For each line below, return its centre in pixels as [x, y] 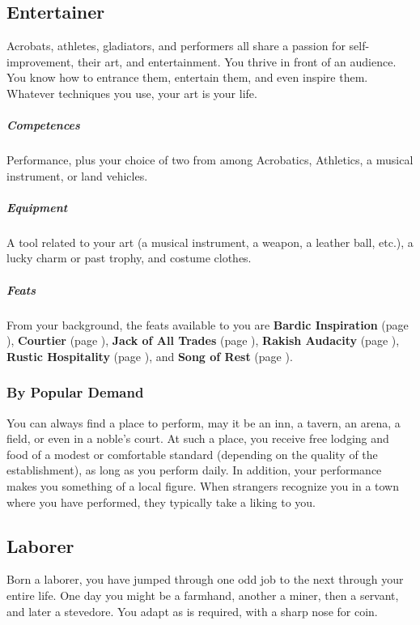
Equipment [37, 207]
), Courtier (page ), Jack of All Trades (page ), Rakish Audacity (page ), [203, 340]
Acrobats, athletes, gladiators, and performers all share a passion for [176, 46]
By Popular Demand [75, 392]
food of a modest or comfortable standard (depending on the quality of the [192, 454]
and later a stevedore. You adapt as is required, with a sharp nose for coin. [192, 611]
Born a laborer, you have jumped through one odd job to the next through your [205, 579]
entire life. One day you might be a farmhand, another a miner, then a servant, [203, 595]
